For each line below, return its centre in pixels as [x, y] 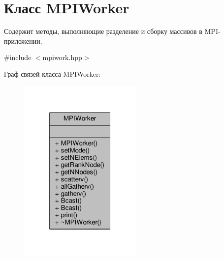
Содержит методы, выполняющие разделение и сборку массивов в [103, 31]
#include [18, 57]
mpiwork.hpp [62, 57]
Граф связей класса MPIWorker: [52, 73]
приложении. [23, 41]
